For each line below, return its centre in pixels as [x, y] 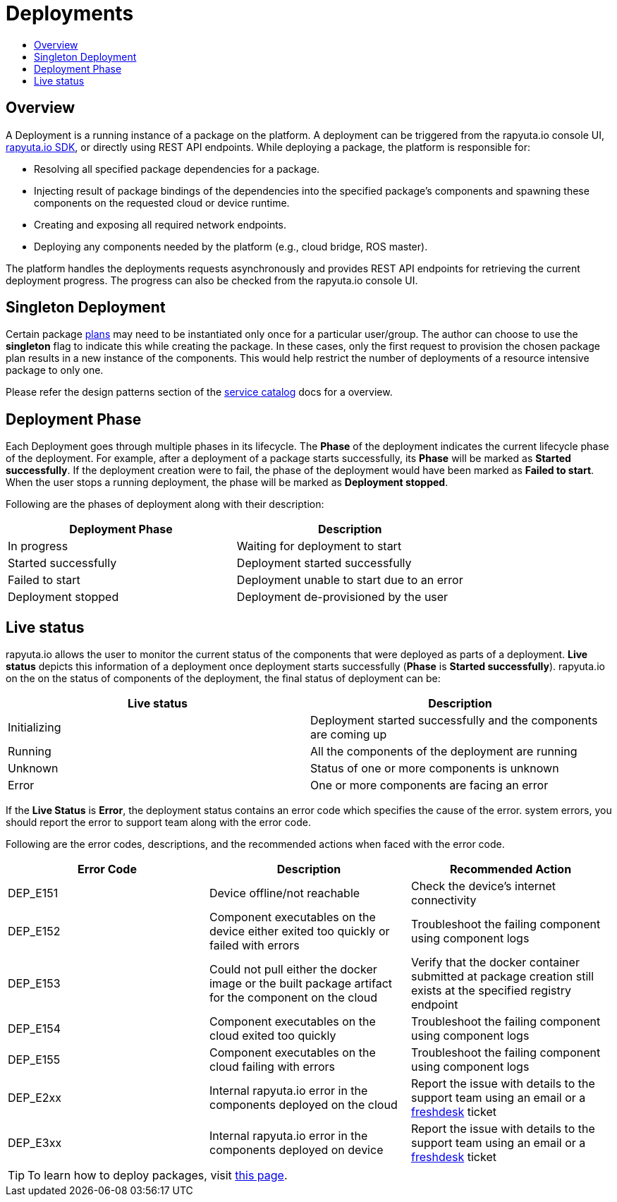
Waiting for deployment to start [319, 546]
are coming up [349, 735]
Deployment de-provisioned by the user [342, 597]
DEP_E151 [33, 893]
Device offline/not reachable [285, 893]
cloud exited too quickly [273, 1036]
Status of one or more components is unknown [435, 769]
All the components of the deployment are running [444, 752]
